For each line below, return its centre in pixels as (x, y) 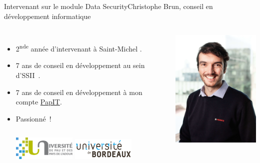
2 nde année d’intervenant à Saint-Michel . (79, 48)
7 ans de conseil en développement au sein (80, 65)
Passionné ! (33, 118)
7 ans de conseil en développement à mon (79, 92)
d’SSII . (28, 75)
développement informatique (47, 16)
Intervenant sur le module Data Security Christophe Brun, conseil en (108, 6)
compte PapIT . (39, 102)
